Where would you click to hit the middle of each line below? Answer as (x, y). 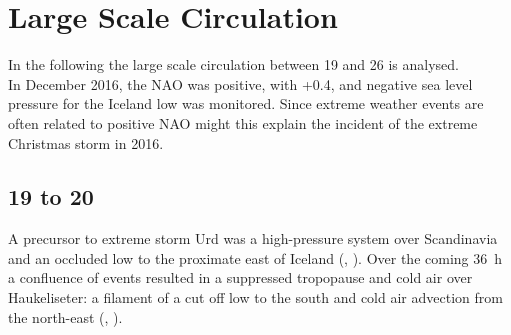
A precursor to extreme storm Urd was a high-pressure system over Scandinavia (253, 238)
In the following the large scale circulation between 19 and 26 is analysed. (234, 64)
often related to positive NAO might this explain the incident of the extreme (243, 122)
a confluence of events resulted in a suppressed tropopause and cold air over (240, 277)
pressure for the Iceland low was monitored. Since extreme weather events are (246, 103)
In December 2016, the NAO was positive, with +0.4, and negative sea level (240, 83)
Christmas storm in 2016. (86, 142)
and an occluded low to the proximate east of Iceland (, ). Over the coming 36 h (255, 257)
